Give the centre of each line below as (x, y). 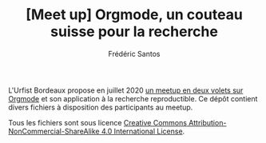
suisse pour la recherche (134, 32)
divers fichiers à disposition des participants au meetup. (101, 107)
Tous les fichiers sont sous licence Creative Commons (98, 122)
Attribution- (208, 122)
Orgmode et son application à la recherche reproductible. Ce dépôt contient (133, 98)
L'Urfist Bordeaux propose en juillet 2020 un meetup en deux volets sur (126, 90)
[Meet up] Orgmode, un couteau (134, 15)
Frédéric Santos (134, 54)
